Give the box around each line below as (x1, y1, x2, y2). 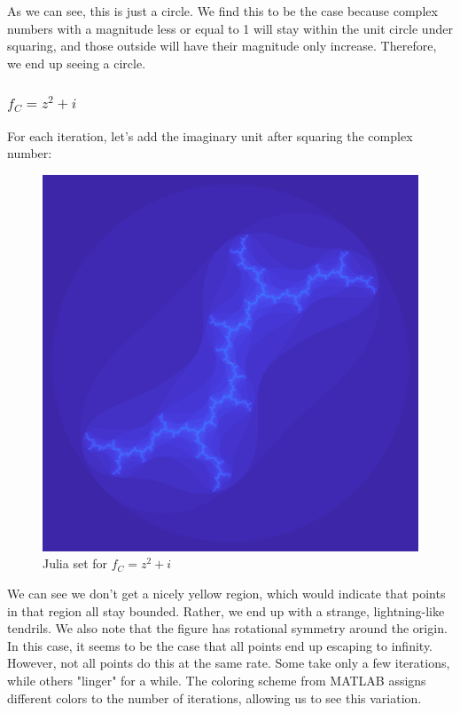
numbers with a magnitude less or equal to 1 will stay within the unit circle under (7, 19, 453, 37)
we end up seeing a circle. (7, 53, 146, 72)
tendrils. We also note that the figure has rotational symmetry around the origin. (7, 619, 448, 638)
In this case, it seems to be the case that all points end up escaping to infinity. (7, 636, 433, 654)
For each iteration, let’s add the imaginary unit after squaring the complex (7, 126, 413, 145)
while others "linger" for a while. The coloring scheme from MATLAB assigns (7, 670, 426, 689)
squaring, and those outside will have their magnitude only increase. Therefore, (7, 36, 437, 55)
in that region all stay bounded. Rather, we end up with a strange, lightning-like (7, 601, 445, 620)
